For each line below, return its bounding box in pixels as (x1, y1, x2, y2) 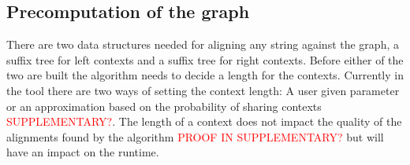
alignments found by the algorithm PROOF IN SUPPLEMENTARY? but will (6, 128, 384, 145)
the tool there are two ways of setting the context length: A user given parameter (6, 82, 400, 98)
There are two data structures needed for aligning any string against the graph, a (6, 36, 399, 53)
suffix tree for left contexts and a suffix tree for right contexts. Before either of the (6, 51, 404, 68)
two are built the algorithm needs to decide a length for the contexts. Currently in (6, 67, 404, 83)
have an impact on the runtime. (6, 144, 159, 160)
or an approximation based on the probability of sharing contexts (6, 97, 322, 114)
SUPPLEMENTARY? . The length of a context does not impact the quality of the (6, 113, 402, 130)
